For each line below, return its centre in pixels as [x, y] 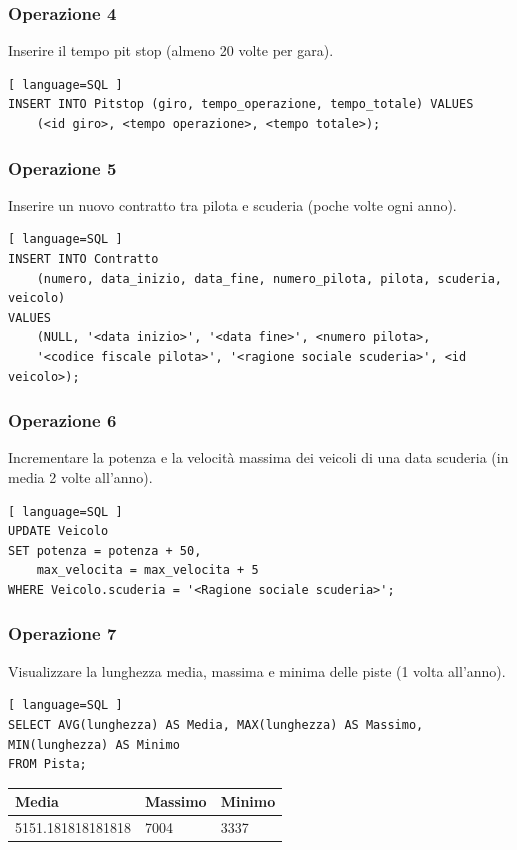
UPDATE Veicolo [58, 531]
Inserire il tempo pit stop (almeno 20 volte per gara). [171, 50]
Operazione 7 [62, 633]
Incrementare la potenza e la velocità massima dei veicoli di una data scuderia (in [258, 457]
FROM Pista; [47, 764]
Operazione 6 [62, 420]
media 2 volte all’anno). [80, 476]
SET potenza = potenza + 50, [105, 550]
